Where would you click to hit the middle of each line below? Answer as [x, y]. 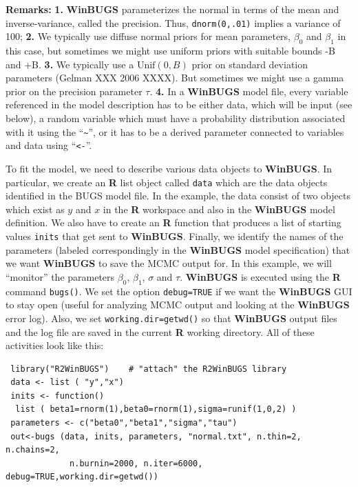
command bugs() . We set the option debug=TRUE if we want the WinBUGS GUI [179, 291]
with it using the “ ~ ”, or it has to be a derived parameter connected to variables [175, 131]
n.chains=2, [33, 450]
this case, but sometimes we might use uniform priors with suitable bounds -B [170, 51]
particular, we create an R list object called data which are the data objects [167, 182]
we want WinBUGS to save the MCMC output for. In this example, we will [169, 263]
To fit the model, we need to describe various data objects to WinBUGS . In [169, 168]
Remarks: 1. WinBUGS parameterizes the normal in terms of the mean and [172, 9]
